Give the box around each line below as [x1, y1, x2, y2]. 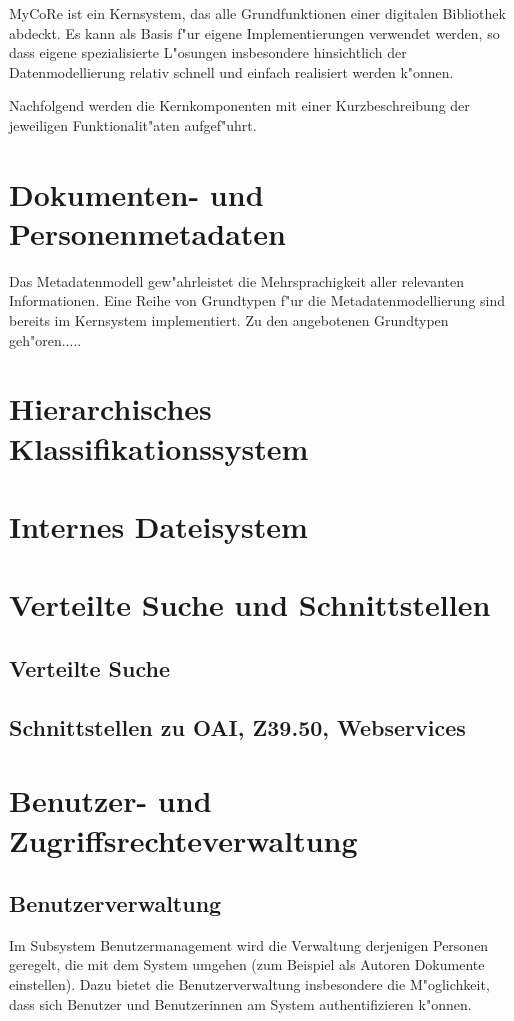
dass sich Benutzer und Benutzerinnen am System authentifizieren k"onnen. [9, 993, 472, 1014]
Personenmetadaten [9, 212, 286, 253]
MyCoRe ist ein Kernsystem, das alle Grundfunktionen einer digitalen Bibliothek [9, 3, 506, 23]
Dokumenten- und [9, 173, 264, 214]
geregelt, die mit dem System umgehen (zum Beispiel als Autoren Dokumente [9, 954, 485, 975]
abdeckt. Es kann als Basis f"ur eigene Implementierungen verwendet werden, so [9, 22, 500, 43]
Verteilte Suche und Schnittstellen [9, 584, 491, 625]
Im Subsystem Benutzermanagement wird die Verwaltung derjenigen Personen [9, 934, 489, 955]
